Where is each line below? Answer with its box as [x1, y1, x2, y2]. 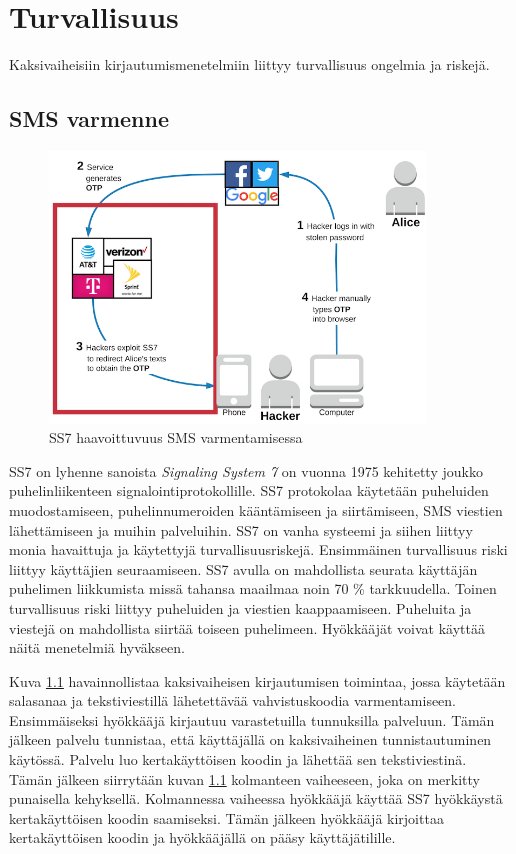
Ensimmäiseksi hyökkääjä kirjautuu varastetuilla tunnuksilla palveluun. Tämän [9, 709, 495, 730]
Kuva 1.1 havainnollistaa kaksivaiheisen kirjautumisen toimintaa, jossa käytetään [9, 670, 506, 691]
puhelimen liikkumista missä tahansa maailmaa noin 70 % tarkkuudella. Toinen [9, 578, 497, 599]
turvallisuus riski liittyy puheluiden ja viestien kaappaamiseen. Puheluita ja [9, 597, 472, 618]
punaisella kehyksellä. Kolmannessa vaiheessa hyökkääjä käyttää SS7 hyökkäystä [9, 788, 503, 809]
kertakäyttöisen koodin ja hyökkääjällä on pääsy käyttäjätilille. [9, 827, 396, 848]
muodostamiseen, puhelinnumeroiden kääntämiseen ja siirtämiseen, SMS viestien [9, 499, 503, 520]
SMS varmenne [9, 103, 169, 134]
